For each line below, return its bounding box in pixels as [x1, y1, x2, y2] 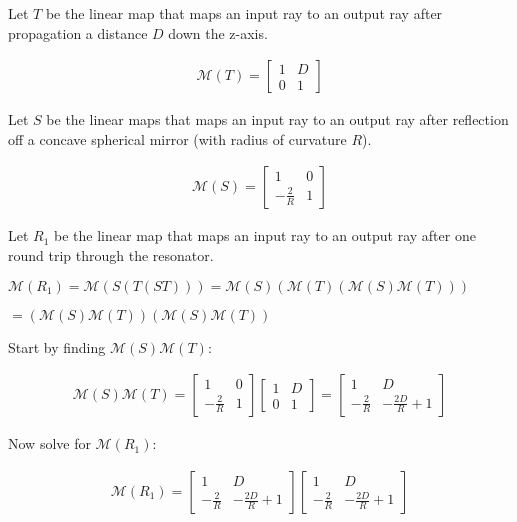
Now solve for [8, 433, 91, 454]
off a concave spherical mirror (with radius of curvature [8, 128, 347, 149]
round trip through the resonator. [8, 245, 214, 266]
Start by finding [8, 336, 106, 357]
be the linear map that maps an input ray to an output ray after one [54, 225, 476, 246]
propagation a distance [8, 22, 148, 43]
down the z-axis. [168, 22, 268, 43]
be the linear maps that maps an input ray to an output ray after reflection [46, 109, 509, 130]
